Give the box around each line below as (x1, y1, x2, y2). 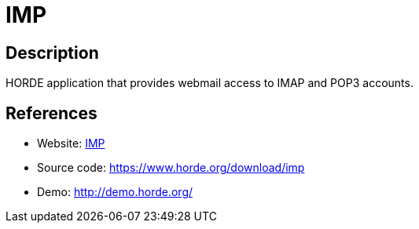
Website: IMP (37, 136, 105, 151)
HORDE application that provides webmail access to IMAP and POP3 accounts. (6, 76, 413, 90)
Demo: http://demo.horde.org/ (37, 185, 193, 199)
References (6, 103, 97, 123)
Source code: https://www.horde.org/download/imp (37, 161, 305, 175)
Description (6, 42, 99, 63)
